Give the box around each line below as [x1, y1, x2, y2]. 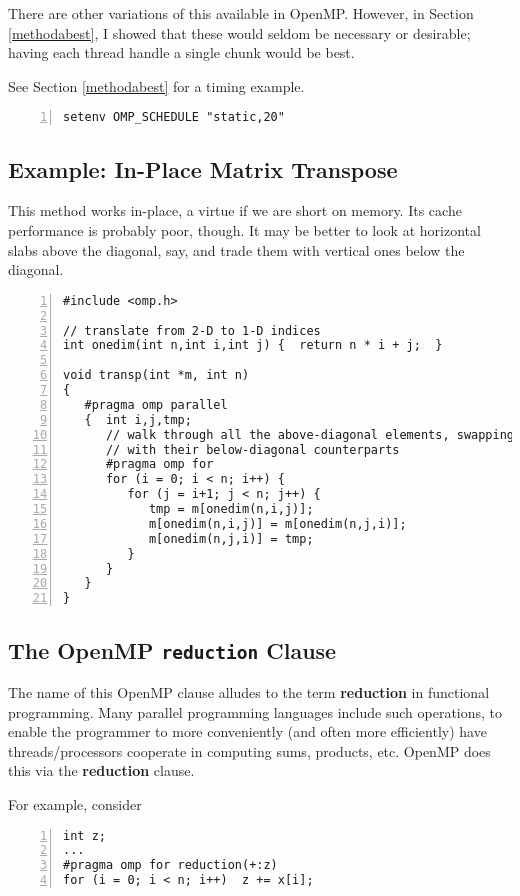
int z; [63, 828, 106, 843]
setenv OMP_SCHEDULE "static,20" [63, 110, 285, 125]
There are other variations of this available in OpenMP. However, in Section [8, 3, 474, 23]
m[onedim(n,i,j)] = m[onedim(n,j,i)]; [148, 516, 407, 531]
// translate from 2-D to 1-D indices [63, 323, 321, 338]
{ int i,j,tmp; [84, 412, 192, 427]
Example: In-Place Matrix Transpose [8, 153, 398, 184]
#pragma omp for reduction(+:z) [63, 858, 278, 873]
